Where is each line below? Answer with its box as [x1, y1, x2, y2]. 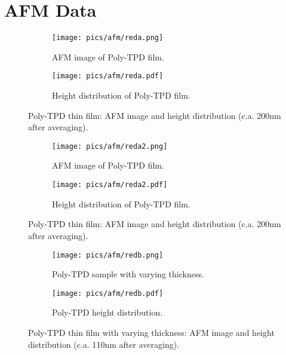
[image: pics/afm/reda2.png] [52, 142, 168, 151]
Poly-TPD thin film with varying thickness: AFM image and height [28, 326, 275, 338]
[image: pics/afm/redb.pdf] [52, 289, 164, 298]
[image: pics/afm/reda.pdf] [52, 72, 164, 81]
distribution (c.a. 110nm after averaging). [28, 338, 180, 350]
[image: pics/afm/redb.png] [52, 250, 164, 259]
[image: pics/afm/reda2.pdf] [52, 180, 168, 189]
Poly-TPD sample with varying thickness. [52, 268, 204, 280]
